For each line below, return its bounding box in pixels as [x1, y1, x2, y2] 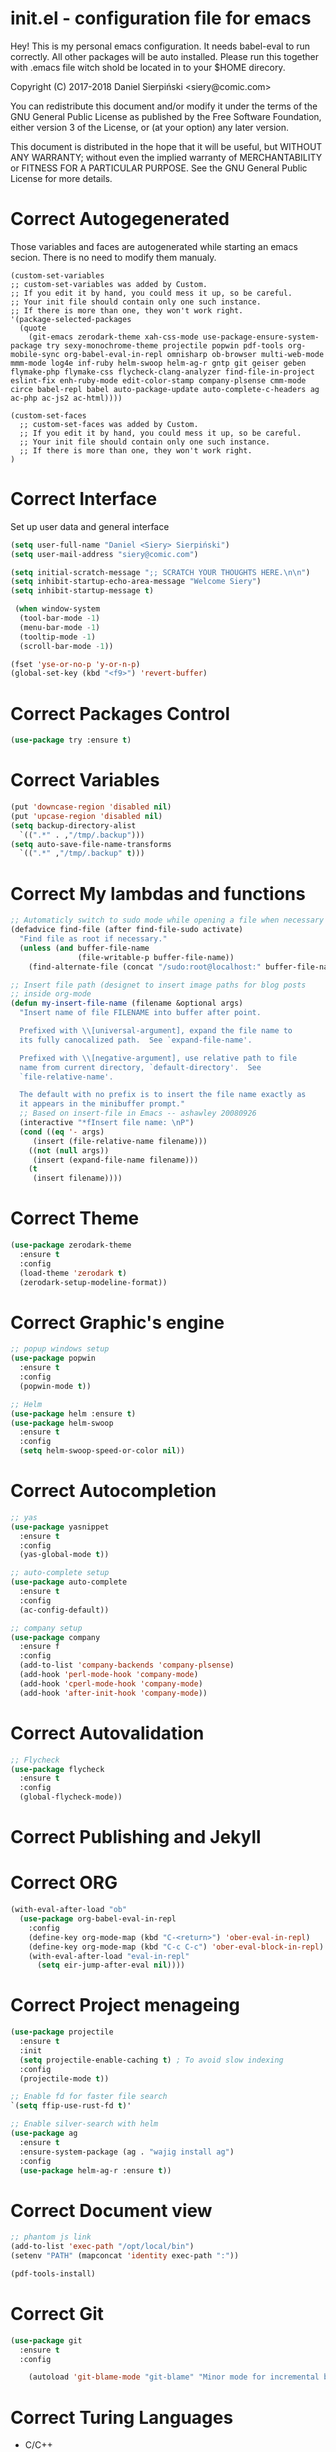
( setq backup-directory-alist [10, 820, 137, 831]
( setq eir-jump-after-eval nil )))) [36, 1960, 186, 1971]
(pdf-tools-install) [10, 2269, 97, 2279]
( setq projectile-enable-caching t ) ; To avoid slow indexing [19, 2055, 284, 2065]
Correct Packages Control [10, 702, 230, 725]
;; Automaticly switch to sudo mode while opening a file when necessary [10, 915, 325, 926]
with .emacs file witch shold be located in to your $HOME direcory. [10, 61, 286, 73]
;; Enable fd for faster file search [10, 2092, 168, 2102]
